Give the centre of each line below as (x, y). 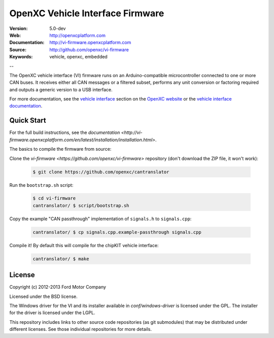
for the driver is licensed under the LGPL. (52, 313)
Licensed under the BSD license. (44, 296)
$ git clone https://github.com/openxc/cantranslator (101, 172)
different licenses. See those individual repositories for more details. (81, 329)
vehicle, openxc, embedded (78, 57)
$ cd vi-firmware (54, 198)
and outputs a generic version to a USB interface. (61, 89)
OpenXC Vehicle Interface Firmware (87, 13)
